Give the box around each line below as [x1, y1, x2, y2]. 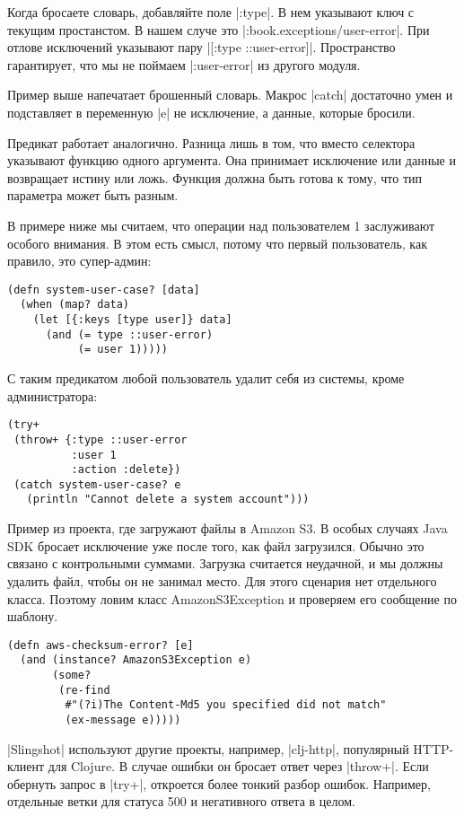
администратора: [7, 386, 98, 405]
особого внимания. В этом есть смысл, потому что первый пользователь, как [7, 233, 427, 252]
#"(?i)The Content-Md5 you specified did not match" [65, 698, 387, 712]
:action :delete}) [71, 463, 181, 477]
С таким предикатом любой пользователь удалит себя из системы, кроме [7, 369, 405, 387]
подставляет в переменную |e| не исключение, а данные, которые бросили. [7, 102, 416, 121]
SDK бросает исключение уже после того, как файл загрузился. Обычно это [7, 536, 425, 555]
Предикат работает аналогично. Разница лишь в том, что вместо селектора [7, 133, 416, 152]
